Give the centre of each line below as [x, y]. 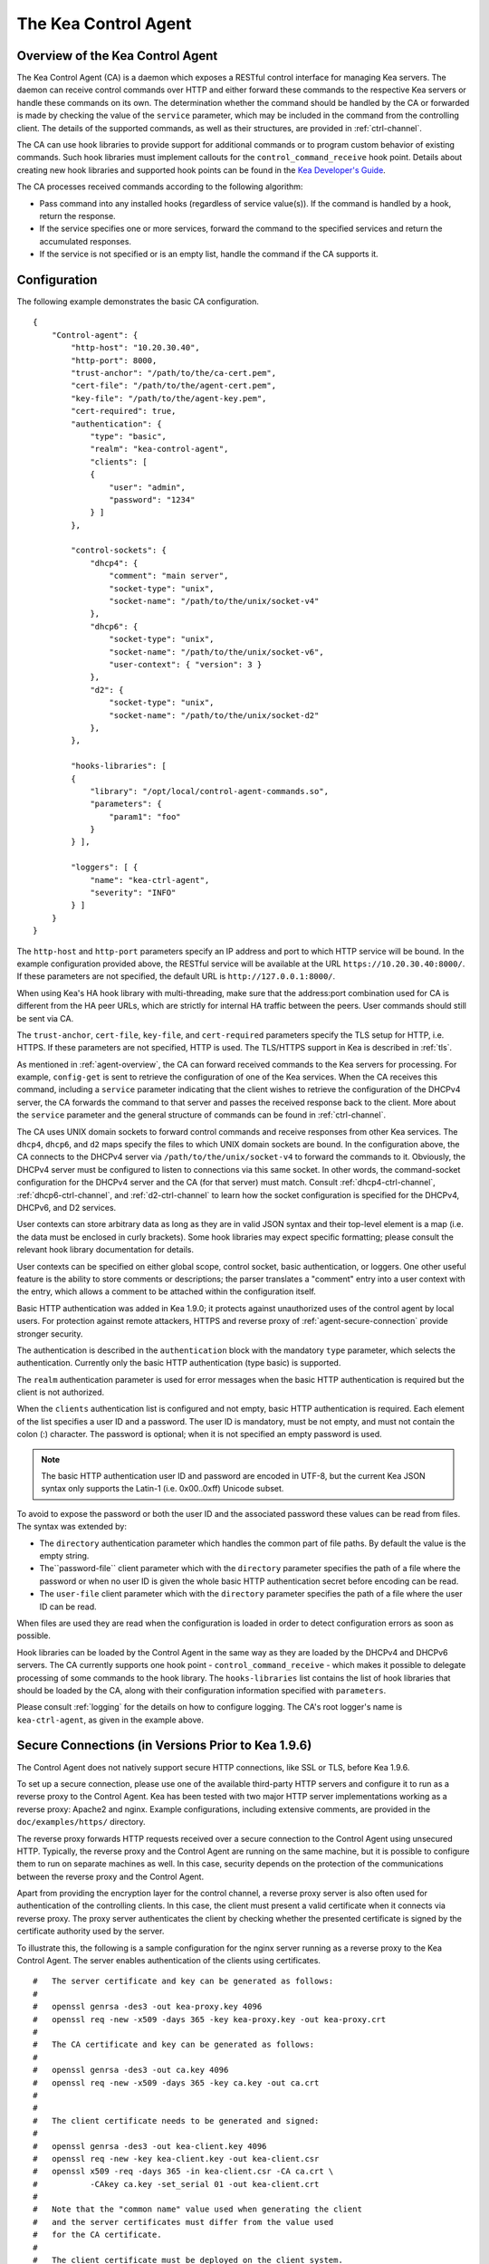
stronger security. [50, 1333]
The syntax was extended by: [72, 1527]
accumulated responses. [85, 241]
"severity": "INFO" [133, 893]
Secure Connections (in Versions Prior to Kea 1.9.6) [164, 1746]
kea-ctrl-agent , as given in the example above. [110, 1720]
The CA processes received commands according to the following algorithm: [160, 187]
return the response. [78, 216]
